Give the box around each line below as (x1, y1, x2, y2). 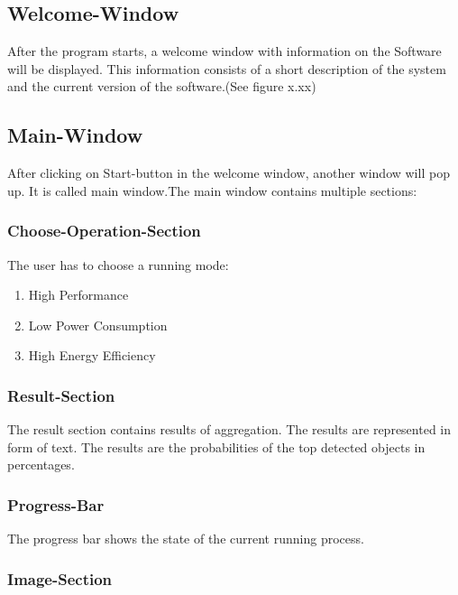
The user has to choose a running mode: (7, 255, 229, 274)
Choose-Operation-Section (7, 219, 201, 242)
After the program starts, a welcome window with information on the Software (7, 42, 442, 60)
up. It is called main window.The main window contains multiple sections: (7, 181, 417, 200)
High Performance (28, 285, 129, 304)
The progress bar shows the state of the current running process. (7, 529, 364, 548)
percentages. (7, 455, 75, 474)
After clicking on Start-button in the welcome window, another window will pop (7, 163, 450, 182)
